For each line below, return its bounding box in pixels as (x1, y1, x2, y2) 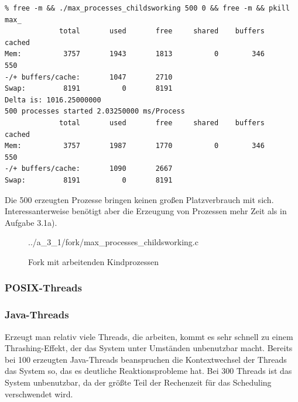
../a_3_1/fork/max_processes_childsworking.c (28, 236, 198, 248)
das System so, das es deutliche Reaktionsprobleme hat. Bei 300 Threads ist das (5, 365, 292, 377)
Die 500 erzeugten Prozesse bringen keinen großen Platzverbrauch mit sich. (5, 193, 274, 205)
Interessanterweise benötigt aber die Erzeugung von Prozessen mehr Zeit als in (5, 205, 287, 217)
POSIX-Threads (5, 280, 83, 295)
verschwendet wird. (5, 387, 73, 400)
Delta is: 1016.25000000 (5, 95, 101, 104)
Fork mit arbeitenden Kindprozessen (28, 255, 159, 267)
